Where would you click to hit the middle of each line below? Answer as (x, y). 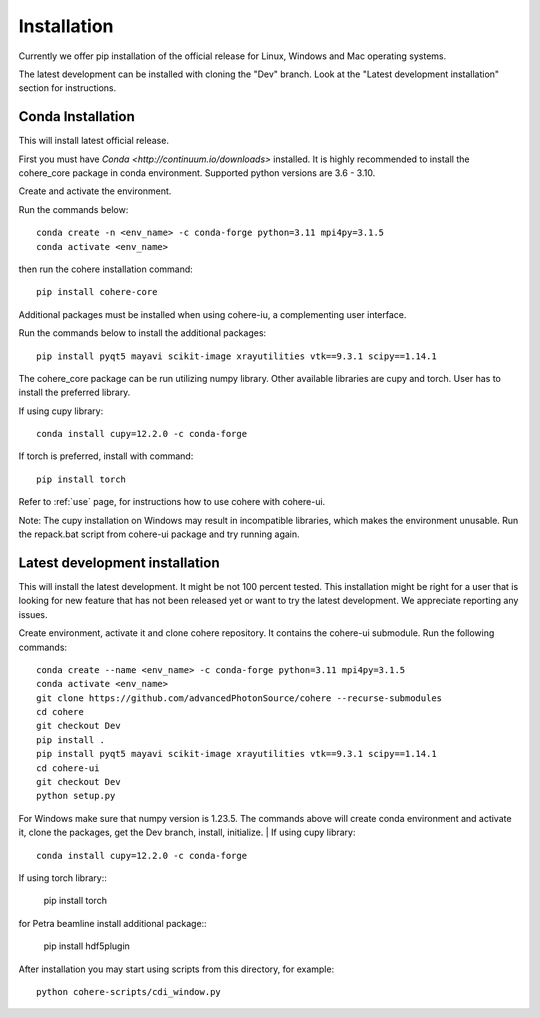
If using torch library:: (62, 877)
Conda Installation (76, 116)
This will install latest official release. (94, 141)
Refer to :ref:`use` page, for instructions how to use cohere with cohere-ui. (172, 502)
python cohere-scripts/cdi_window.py (129, 991)
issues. (33, 614)
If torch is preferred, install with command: (106, 456)
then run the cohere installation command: (106, 269)
